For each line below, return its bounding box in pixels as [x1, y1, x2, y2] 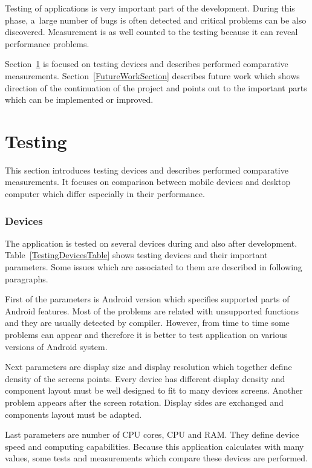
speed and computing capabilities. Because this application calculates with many [5, 440, 304, 452]
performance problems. [5, 37, 89, 50]
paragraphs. [5, 272, 48, 285]
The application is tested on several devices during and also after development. [5, 236, 297, 249]
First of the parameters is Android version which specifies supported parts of [5, 293, 290, 305]
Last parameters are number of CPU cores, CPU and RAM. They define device [5, 428, 299, 441]
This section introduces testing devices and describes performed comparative [5, 163, 288, 176]
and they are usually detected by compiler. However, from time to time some [5, 316, 290, 329]
